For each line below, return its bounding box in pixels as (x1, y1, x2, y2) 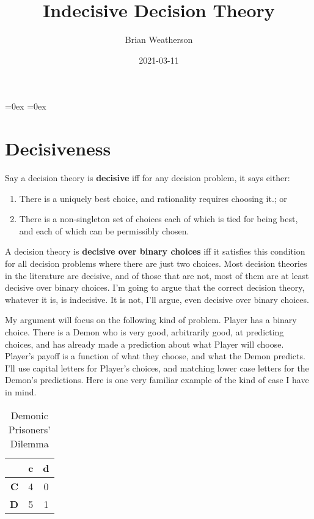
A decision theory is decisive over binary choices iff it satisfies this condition (5, 245, 305, 258)
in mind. (5, 385, 37, 398)
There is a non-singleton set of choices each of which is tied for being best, (19, 212, 298, 225)
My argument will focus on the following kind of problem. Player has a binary (5, 313, 297, 326)
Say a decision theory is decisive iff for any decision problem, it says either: (5, 171, 290, 184)
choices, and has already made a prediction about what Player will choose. (5, 337, 284, 350)
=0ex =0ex (5, 100, 46, 113)
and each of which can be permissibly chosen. (19, 224, 189, 237)
